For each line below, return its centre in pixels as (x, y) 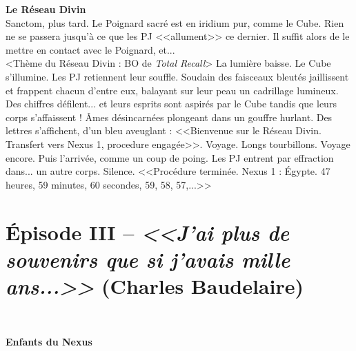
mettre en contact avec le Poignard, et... (90, 49)
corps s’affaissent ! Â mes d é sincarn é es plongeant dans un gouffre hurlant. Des (169, 117)
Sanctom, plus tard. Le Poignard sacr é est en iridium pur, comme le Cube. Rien (175, 22)
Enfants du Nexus (49, 342)
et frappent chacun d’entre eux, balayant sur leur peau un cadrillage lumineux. (172, 90)
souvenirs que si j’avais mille (148, 259)
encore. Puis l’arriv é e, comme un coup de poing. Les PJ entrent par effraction (170, 157)
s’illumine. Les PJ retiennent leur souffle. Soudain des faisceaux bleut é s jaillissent (177, 76)
